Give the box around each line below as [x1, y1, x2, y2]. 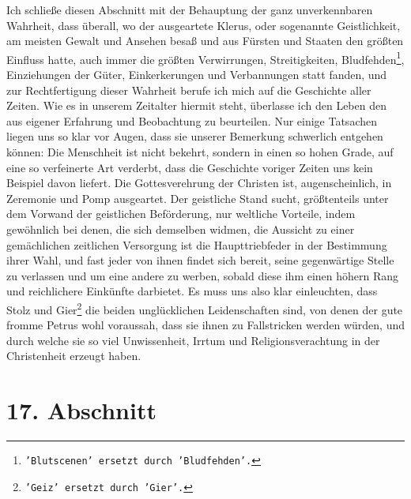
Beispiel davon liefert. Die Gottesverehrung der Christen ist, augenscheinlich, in [6, 174, 392, 191]
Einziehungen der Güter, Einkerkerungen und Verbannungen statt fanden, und [6, 66, 387, 83]
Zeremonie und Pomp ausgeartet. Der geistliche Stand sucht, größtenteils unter [6, 189, 389, 206]
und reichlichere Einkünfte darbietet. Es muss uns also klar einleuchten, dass [6, 283, 378, 299]
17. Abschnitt [6, 394, 156, 426]
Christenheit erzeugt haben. [6, 347, 141, 364]
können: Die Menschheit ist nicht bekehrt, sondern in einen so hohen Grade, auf [6, 144, 394, 159]
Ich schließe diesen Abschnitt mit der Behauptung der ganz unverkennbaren [6, 2, 373, 17]
